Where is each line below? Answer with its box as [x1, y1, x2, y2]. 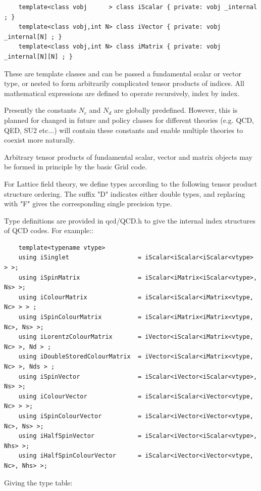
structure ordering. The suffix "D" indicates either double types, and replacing [4, 188, 245, 199]
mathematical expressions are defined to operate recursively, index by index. [4, 87, 240, 98]
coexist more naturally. [4, 135, 75, 145]
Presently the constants [4, 105, 77, 115]
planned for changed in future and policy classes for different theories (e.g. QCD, [4, 114, 254, 125]
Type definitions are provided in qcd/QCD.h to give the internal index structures [4, 215, 256, 226]
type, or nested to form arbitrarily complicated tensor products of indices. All [4, 78, 244, 88]
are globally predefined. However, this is [114, 105, 238, 115]
